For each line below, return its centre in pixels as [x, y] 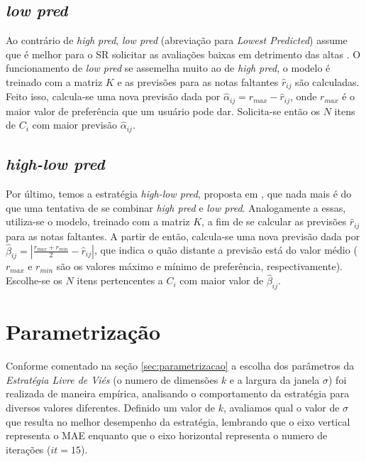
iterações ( [28, 449]
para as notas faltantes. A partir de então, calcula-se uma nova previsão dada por [183, 236]
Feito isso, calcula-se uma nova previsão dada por [113, 96]
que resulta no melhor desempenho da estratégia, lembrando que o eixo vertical [178, 421]
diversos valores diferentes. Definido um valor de [111, 407]
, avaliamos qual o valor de [282, 407]
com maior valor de [222, 280]
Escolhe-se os [34, 280]
